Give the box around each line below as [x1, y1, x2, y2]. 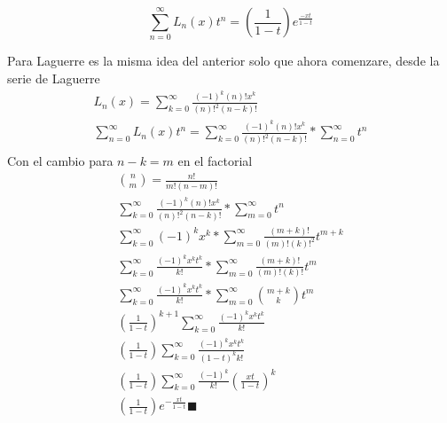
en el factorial [177, 152, 253, 170]
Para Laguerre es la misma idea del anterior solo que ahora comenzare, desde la [7, 51, 440, 70]
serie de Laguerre [7, 68, 100, 87]
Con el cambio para [7, 152, 114, 170]
